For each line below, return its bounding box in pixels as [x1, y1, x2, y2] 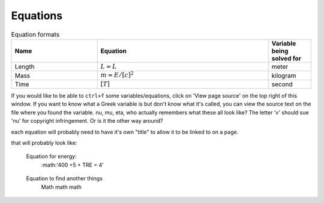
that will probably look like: [11, 140, 77, 147]
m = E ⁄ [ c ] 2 [100, 69, 134, 79]
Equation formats [11, 30, 60, 38]
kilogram [271, 71, 296, 80]
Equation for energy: [26, 153, 77, 160]
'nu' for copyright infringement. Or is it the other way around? [11, 117, 163, 125]
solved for [271, 54, 301, 62]
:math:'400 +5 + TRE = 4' [41, 161, 104, 168]
